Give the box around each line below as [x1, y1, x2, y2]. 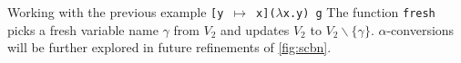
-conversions [386, 20, 455, 39]
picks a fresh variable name [7, 20, 159, 39]
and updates [220, 20, 290, 39]
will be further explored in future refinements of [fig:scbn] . [7, 38, 332, 57]
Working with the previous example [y [7, 3, 224, 21]
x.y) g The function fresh [282, 3, 435, 21]
